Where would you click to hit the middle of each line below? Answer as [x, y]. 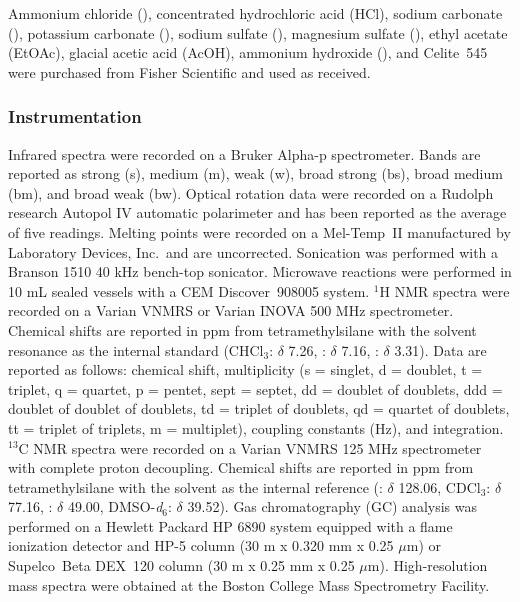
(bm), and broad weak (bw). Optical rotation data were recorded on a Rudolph [251, 192]
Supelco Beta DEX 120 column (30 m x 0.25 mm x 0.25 [181, 565]
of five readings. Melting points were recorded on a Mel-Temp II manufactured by [259, 231]
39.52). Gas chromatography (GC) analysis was [332, 506]
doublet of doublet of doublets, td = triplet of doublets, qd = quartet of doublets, [259, 408]
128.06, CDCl [439, 486]
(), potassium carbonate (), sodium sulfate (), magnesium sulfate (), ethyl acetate [258, 32]
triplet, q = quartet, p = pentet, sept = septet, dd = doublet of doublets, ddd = [255, 388]
